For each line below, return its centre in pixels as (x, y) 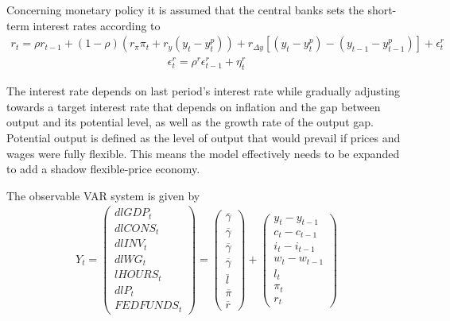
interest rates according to (97, 25)
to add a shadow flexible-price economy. (103, 169)
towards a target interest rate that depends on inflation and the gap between (194, 106)
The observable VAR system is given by (103, 195)
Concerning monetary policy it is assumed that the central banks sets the (185, 10)
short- (382, 10)
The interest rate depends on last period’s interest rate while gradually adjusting (203, 91)
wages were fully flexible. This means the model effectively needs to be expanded (203, 153)
